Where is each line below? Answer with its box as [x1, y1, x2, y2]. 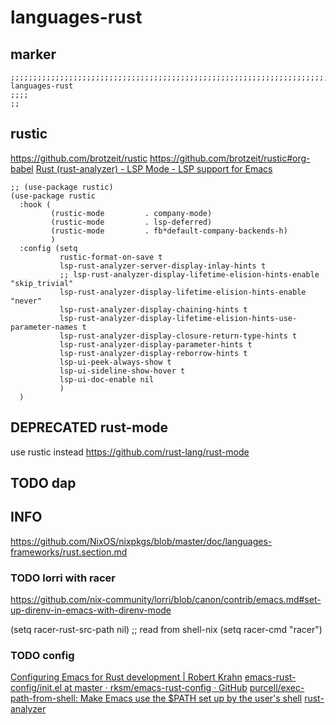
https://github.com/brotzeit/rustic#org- [149, 152, 311, 164]
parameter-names [10, 322, 78, 332]
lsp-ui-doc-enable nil [59, 374, 155, 385]
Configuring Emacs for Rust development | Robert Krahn [10, 671, 243, 683]
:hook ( [19, 199, 52, 210]
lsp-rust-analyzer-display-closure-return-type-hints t [59, 331, 298, 341]
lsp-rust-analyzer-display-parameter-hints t [59, 339, 253, 350]
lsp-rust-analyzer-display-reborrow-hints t [59, 348, 248, 358]
